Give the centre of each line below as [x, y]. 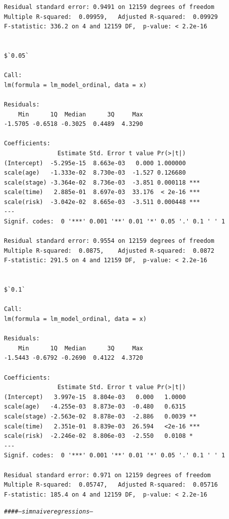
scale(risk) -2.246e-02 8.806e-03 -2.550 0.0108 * [99, 436]
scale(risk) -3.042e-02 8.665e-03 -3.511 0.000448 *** [102, 202]
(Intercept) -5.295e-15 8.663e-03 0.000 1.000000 [95, 163]
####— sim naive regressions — [49, 512]
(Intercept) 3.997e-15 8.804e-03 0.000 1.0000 [95, 397]
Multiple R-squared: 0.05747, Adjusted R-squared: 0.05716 [111, 485]
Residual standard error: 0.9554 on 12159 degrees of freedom [109, 241]
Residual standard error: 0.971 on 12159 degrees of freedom [108, 475]
